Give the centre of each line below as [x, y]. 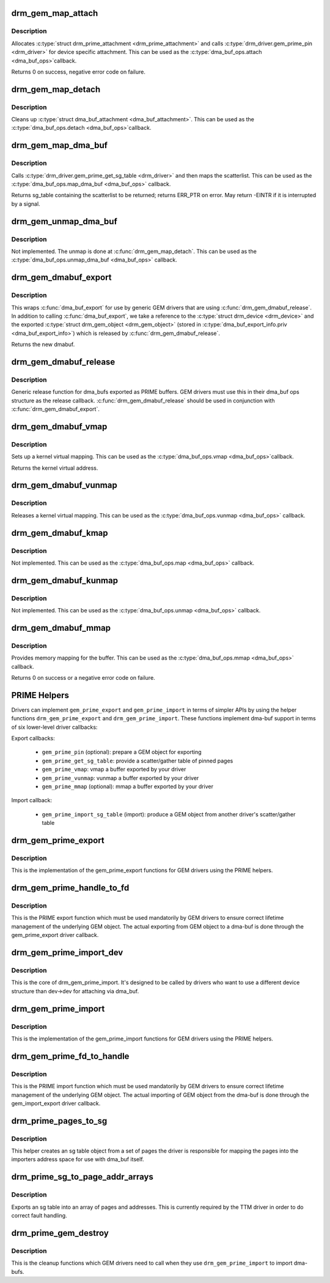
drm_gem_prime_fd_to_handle [70, 1056]
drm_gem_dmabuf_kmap [60, 533]
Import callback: [32, 800]
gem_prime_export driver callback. [55, 935]
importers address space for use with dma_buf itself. [78, 1159]
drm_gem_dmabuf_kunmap [65, 580]
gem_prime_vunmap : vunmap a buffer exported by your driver [120, 778]
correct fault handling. [39, 1215]
